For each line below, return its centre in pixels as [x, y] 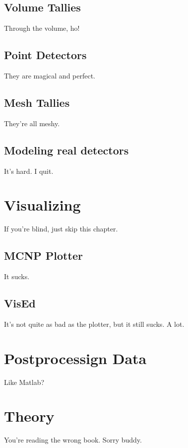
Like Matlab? [24, 382]
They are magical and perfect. [50, 75]
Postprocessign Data [75, 358]
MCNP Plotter [43, 256]
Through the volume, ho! [42, 28]
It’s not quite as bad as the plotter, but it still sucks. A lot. [94, 324]
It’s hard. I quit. [29, 171]
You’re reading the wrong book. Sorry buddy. [73, 440]
